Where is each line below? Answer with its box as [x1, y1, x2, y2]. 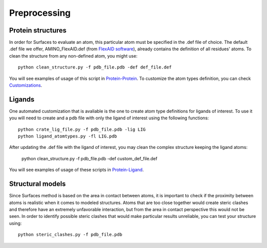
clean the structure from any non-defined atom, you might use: [9, 53, 138, 59]
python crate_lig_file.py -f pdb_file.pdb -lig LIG [18, 126, 146, 132]
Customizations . [9, 82, 43, 88]
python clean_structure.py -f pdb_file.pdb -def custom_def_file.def [21, 155, 158, 161]
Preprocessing [9, 7, 71, 18]
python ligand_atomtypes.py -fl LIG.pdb [18, 134, 117, 139]
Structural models [9, 180, 66, 188]
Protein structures [9, 26, 67, 35]
